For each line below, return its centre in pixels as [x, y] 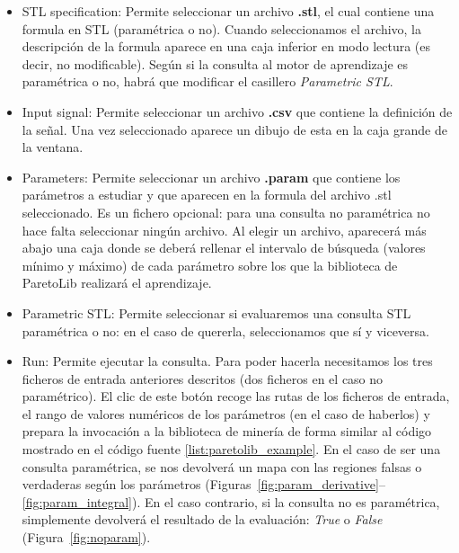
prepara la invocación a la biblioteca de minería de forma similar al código [227, 431]
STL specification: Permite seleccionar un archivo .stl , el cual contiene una [228, 11]
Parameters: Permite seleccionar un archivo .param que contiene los [211, 177]
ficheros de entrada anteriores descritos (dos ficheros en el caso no [203, 378]
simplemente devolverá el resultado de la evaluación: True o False [202, 519]
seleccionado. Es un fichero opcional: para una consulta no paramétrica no [226, 212]
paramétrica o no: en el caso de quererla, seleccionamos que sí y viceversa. [225, 330]
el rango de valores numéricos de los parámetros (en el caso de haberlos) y [226, 413]
